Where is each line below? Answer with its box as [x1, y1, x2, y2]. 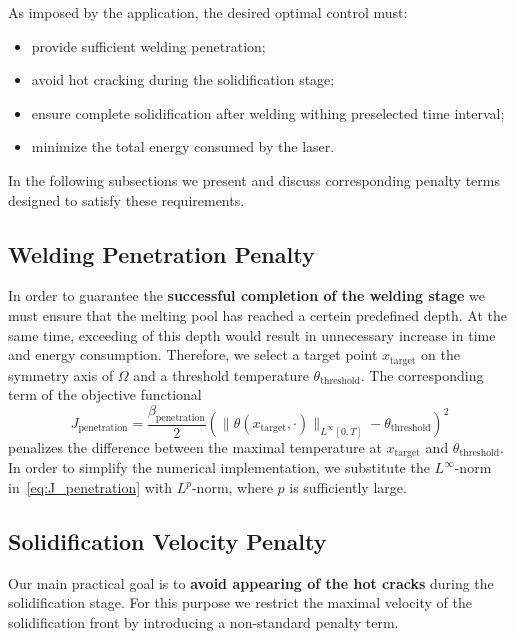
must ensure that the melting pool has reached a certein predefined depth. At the [8, 304, 507, 325]
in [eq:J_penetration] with [8, 477, 173, 498]
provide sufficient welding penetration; [31, 35, 266, 56]
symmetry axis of [8, 364, 114, 385]
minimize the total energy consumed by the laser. [31, 136, 335, 157]
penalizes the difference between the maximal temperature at [8, 437, 382, 458]
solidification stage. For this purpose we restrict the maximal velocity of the [8, 592, 472, 613]
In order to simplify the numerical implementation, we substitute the [8, 457, 430, 478]
